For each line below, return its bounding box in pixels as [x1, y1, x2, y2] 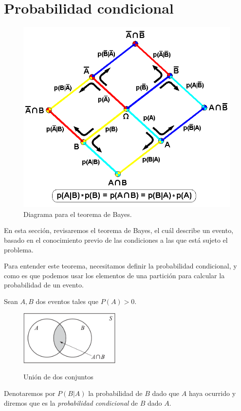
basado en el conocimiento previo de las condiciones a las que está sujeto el [4, 234, 228, 245]
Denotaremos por [4, 388, 56, 398]
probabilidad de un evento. [4, 280, 84, 290]
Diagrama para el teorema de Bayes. [23, 209, 132, 219]
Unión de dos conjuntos [23, 372, 93, 382]
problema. [4, 244, 34, 254]
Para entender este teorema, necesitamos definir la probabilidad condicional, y [4, 261, 237, 271]
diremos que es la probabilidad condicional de [4, 397, 138, 408]
